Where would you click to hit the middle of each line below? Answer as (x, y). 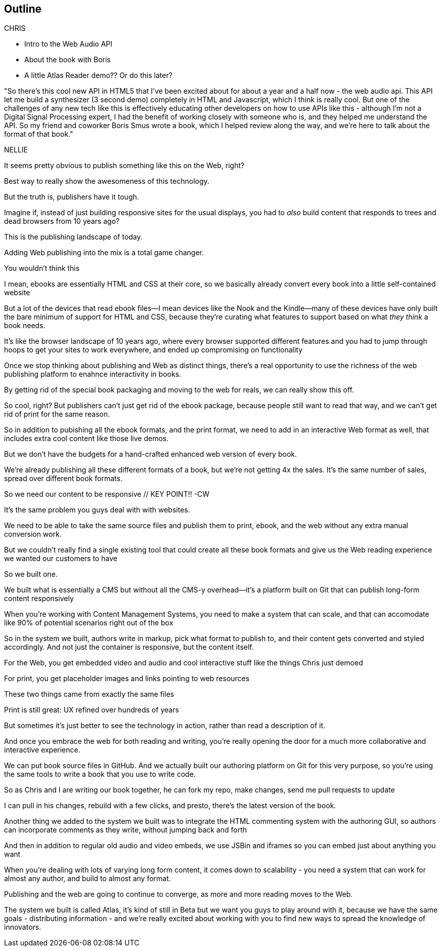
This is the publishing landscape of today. (73, 237)
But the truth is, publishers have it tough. (72, 197)
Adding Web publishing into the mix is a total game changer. (104, 253)
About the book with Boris (68, 60)
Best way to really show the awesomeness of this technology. (107, 181)
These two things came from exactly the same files (89, 694)
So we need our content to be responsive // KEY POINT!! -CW (107, 494)
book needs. (25, 326)
